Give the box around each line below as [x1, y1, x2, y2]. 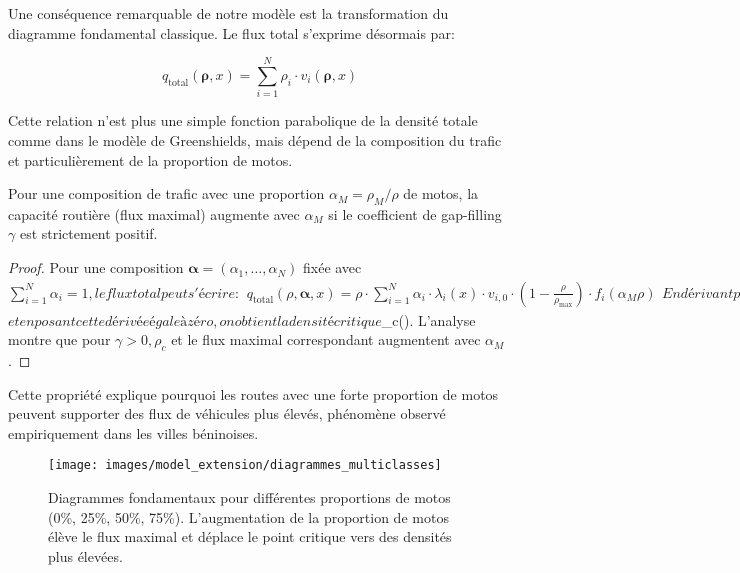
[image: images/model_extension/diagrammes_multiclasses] [48, 458, 442, 473]
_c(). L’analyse [381, 309, 476, 330]
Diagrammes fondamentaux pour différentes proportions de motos [48, 487, 451, 508]
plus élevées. [48, 545, 123, 566]
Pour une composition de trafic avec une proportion [8, 183, 325, 204]
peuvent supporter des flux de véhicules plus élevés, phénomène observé [8, 403, 446, 424]
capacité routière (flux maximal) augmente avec [8, 203, 300, 224]
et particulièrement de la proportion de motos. [8, 149, 293, 170]
